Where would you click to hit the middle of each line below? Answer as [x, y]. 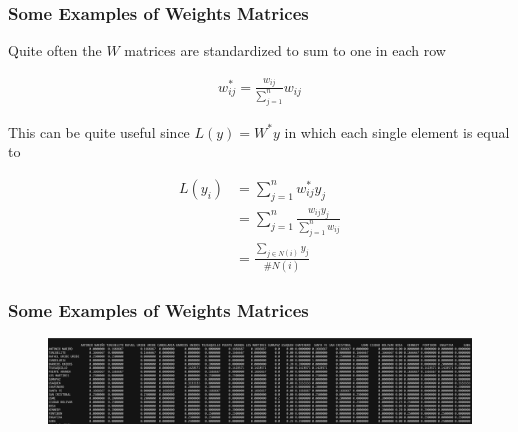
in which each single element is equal [397, 131]
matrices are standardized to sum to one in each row [285, 50]
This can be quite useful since [99, 131]
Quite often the [55, 50]
